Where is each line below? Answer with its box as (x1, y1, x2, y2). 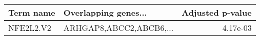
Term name (8, 7, 55, 18)
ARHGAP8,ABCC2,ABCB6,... (63, 22, 174, 33)
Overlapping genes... (63, 7, 147, 18)
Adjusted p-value (182, 7, 252, 18)
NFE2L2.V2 (8, 22, 51, 33)
